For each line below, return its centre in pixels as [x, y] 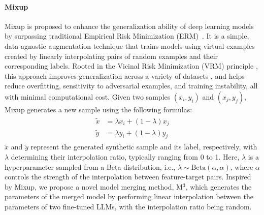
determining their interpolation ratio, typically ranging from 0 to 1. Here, [125, 156]
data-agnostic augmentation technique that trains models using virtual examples [130, 45]
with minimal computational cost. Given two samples [88, 96]
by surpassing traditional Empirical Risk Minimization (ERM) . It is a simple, [127, 36]
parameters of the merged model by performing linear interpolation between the [129, 196]
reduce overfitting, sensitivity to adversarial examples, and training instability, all [131, 86]
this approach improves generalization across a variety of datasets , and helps [125, 75]
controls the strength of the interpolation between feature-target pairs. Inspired [128, 177]
